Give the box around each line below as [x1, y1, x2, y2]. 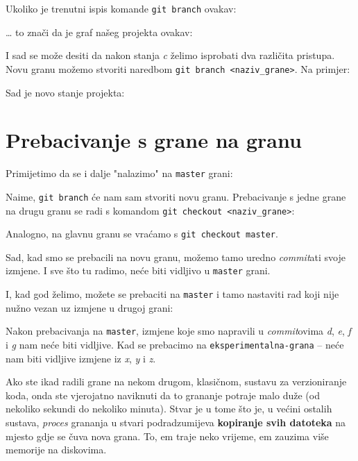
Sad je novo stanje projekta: [6, 85, 125, 99]
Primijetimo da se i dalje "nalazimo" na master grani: [6, 166, 233, 181]
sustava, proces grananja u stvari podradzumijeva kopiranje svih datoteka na [6, 415, 346, 430]
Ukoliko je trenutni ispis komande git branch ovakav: [6, 1, 237, 15]
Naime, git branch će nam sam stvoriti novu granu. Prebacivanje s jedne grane [6, 189, 346, 203]
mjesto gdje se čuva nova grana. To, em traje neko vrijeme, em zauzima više [6, 428, 329, 443]
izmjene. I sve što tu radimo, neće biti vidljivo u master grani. [6, 263, 271, 278]
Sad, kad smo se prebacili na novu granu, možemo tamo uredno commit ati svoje [6, 249, 346, 264]
